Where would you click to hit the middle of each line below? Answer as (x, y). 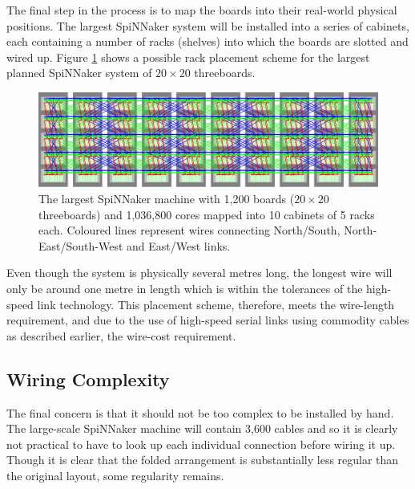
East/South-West (81, 245)
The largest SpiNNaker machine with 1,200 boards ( (167, 198)
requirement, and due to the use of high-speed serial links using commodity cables (208, 320)
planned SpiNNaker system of (79, 73)
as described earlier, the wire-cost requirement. (121, 335)
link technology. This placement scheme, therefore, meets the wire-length (216, 304)
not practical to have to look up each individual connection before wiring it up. (201, 444)
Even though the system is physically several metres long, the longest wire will (199, 273)
